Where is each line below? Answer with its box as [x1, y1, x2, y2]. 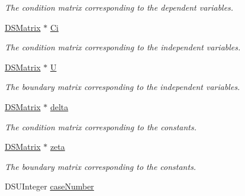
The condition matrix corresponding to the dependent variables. [5, 1, 234, 13]
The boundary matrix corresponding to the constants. [5, 160, 196, 172]
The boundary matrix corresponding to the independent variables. [5, 81, 240, 93]
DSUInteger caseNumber [5, 180, 94, 192]
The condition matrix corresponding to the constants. [5, 120, 197, 133]
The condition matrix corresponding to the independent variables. [5, 41, 241, 53]
